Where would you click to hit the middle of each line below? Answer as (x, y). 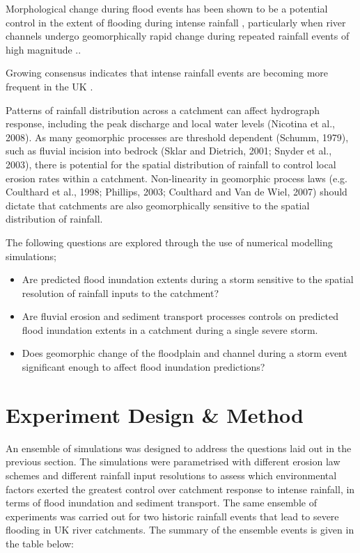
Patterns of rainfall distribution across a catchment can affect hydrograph (163, 110)
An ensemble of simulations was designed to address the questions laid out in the (179, 448)
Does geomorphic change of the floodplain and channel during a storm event (185, 353)
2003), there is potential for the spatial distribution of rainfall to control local (171, 164)
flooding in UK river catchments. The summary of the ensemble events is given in (180, 530)
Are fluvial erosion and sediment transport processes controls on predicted (180, 316)
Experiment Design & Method (155, 414)
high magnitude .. (44, 49)
